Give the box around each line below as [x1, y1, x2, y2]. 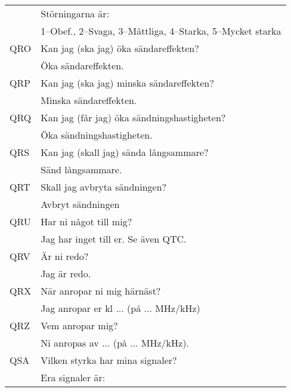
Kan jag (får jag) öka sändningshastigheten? [41, 111, 226, 124]
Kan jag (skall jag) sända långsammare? [41, 145, 209, 159]
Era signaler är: [41, 370, 106, 384]
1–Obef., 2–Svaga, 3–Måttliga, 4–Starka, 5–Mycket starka [41, 24, 281, 38]
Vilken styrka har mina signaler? [41, 353, 177, 367]
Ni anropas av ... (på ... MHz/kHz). [41, 336, 189, 350]
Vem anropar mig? [41, 318, 118, 332]
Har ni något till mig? [41, 215, 132, 228]
